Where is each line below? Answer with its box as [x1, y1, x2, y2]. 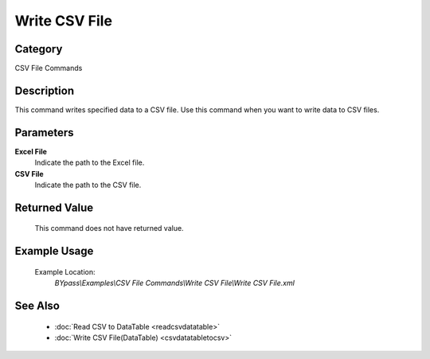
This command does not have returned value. [34, 224, 184, 233]
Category [14, 42, 63, 56]
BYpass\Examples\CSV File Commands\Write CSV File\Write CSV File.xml [54, 279, 295, 288]
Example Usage [14, 244, 94, 258]
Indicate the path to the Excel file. [34, 158, 145, 167]
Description [14, 84, 75, 97]
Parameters [14, 126, 74, 139]
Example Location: [34, 267, 96, 276]
